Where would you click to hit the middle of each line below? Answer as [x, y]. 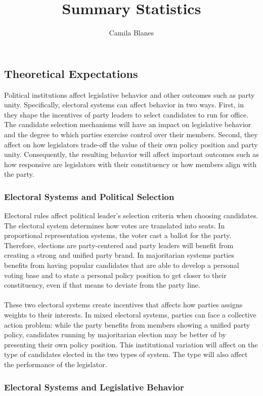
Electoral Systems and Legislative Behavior [94, 387]
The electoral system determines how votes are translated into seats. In [115, 225]
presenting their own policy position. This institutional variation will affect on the [131, 344]
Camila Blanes [131, 33]
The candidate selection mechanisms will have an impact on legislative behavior [128, 124]
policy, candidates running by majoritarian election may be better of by [115, 334]
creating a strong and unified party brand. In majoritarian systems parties [119, 255]
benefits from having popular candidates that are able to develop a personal [122, 265]
